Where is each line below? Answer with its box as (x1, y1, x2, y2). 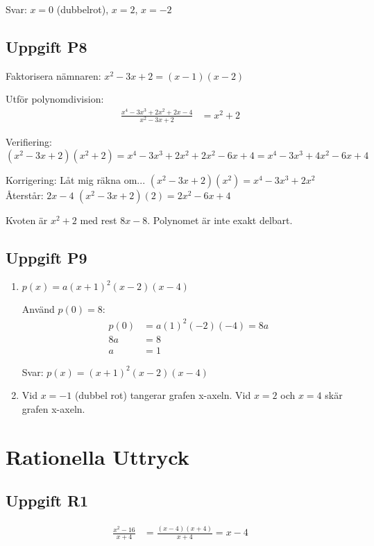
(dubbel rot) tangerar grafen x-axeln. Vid (74, 388, 251, 402)
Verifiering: (6, 135, 52, 149)
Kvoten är (6, 212, 48, 227)
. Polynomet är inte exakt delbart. (147, 212, 293, 227)
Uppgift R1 (6, 490, 89, 511)
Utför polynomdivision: (6, 92, 104, 106)
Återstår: (6, 187, 44, 202)
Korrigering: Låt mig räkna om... (6, 172, 146, 187)
